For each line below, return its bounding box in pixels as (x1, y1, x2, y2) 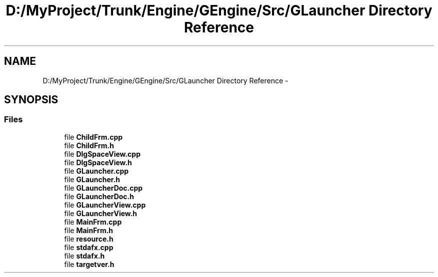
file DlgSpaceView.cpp (64, 149, 141, 158)
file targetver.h (64, 260, 114, 269)
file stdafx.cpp (64, 243, 113, 252)
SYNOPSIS (4, 93, 58, 106)
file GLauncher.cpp (64, 166, 129, 175)
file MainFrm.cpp (64, 217, 122, 226)
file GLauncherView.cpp (64, 200, 146, 209)
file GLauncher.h (64, 175, 120, 184)
